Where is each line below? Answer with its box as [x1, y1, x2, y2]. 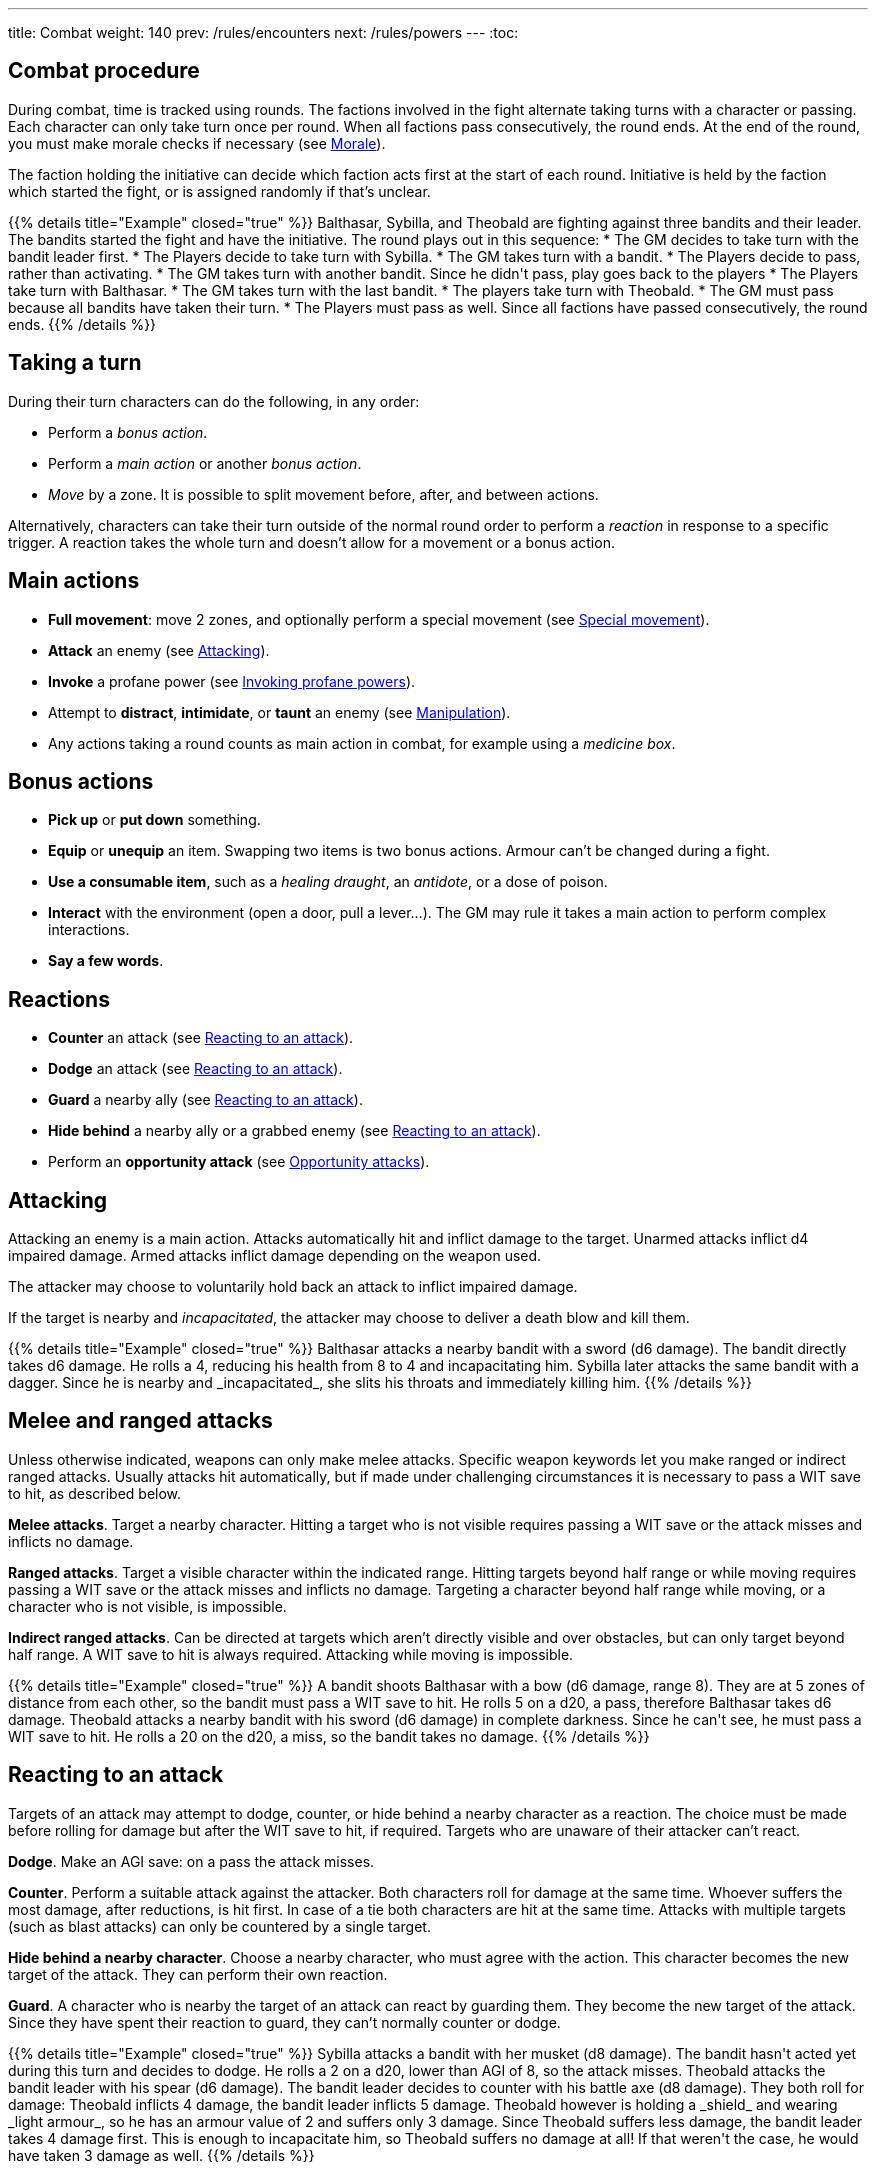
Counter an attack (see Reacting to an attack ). [48, 1029, 354, 1047]
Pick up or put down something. [48, 811, 261, 829]
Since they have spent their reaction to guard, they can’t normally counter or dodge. [8, 2013, 561, 2031]
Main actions [8, 568, 140, 594]
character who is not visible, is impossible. [8, 1597, 287, 1615]
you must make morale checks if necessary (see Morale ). [8, 134, 386, 152]
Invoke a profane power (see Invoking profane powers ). [48, 672, 416, 690]
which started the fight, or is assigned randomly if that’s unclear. [8, 182, 431, 200]
